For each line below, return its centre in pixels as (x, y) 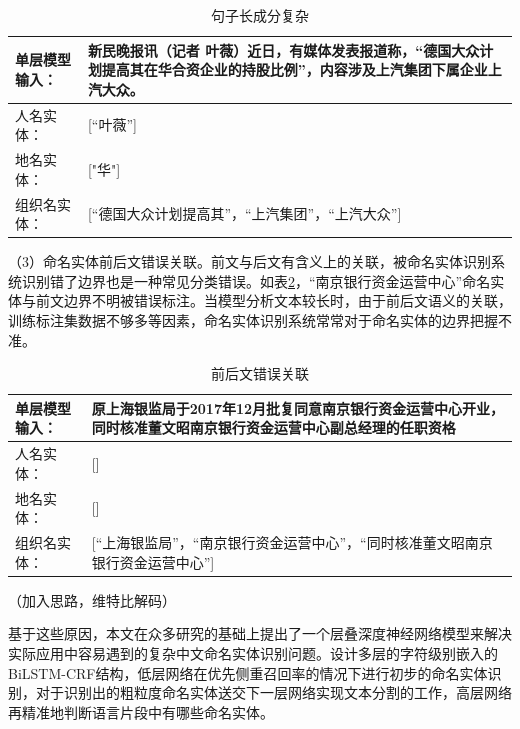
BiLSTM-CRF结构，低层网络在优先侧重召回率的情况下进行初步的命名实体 (248, 672)
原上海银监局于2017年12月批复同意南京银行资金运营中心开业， (298, 407)
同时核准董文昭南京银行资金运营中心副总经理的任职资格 (273, 427)
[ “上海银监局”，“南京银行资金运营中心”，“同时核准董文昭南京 (292, 542)
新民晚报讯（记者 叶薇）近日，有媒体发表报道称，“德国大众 (283, 49)
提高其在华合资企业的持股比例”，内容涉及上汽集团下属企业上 (301, 69)
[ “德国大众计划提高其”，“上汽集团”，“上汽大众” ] (244, 213)
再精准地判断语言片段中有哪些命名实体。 (141, 711)
